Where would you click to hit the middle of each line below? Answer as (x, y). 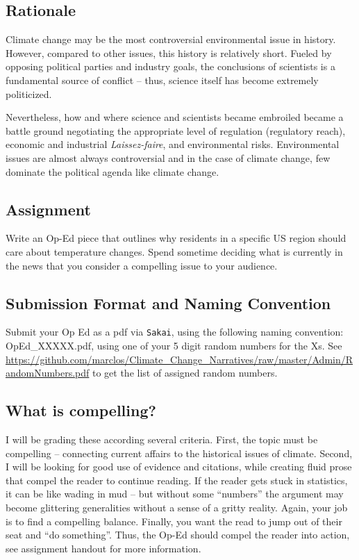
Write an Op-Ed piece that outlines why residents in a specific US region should (176, 238)
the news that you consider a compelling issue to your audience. (142, 265)
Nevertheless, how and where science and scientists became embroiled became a (175, 117)
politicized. (29, 93)
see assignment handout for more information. (103, 548)
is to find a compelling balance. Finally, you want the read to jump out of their (174, 521)
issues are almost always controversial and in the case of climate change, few (168, 157)
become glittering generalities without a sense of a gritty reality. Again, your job (177, 507)
